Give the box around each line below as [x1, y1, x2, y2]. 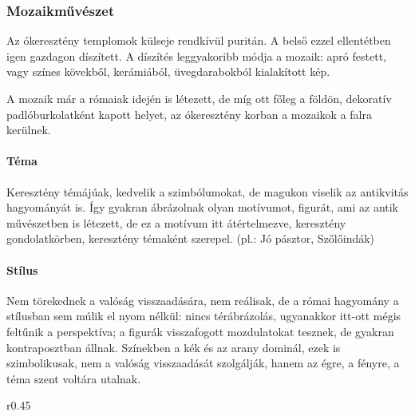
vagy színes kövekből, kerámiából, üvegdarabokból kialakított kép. [6, 63, 330, 80]
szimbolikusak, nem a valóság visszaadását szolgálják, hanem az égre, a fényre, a [6, 355, 400, 371]
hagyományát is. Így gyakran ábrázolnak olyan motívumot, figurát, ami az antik [6, 199, 399, 216]
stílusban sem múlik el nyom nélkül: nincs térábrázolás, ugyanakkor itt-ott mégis [6, 307, 401, 324]
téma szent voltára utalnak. [6, 370, 141, 386]
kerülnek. [6, 121, 51, 138]
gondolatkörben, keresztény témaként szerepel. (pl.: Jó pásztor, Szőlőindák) [6, 230, 375, 247]
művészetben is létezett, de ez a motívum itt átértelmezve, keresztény [6, 214, 346, 231]
